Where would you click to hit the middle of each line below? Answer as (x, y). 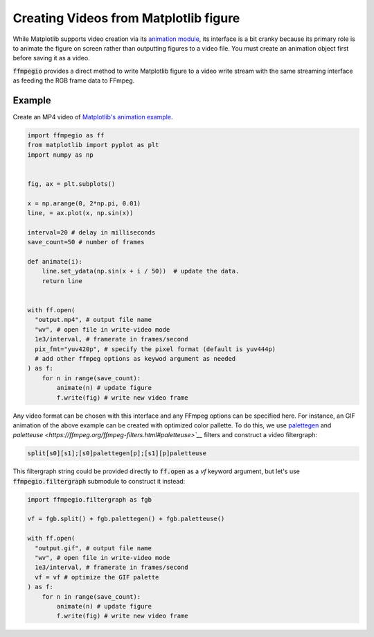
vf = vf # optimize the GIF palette (97, 577)
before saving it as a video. (51, 58)
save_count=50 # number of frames (86, 242)
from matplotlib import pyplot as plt (93, 145)
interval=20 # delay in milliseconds (91, 232)
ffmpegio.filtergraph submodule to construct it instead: (99, 481)
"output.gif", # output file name (93, 548)
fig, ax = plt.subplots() (71, 184)
